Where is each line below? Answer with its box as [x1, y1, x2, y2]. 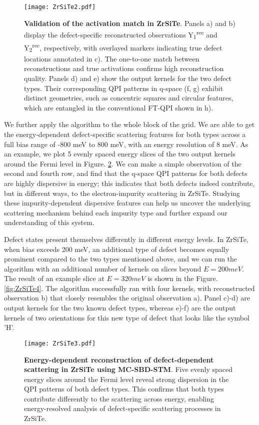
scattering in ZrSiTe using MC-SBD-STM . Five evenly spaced [24, 364, 233, 374]
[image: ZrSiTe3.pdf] [24, 339, 96, 347]
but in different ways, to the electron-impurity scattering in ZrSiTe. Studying [4, 187, 240, 198]
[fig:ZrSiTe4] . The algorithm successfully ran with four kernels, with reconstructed [4, 282, 255, 293]
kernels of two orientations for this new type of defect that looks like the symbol [4, 312, 249, 322]
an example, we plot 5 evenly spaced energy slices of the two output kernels [4, 148, 235, 159]
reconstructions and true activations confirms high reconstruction [24, 63, 224, 73]
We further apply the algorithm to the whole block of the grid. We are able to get [4, 119, 255, 129]
